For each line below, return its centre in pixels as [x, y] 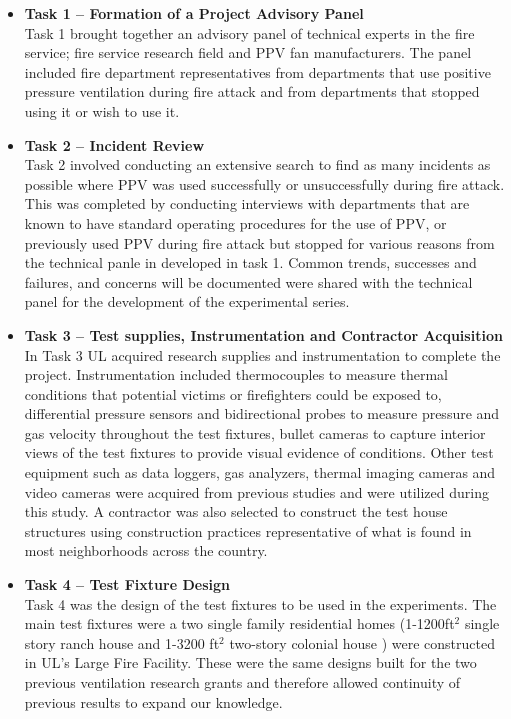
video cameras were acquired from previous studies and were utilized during [256, 491]
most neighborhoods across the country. [146, 550]
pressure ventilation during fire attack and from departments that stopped [252, 91]
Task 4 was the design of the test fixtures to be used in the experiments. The [260, 603]
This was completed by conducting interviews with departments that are [247, 203]
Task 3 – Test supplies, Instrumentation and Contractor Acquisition [263, 334]
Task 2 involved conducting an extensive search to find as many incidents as [257, 164]
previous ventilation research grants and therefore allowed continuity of [242, 682]
